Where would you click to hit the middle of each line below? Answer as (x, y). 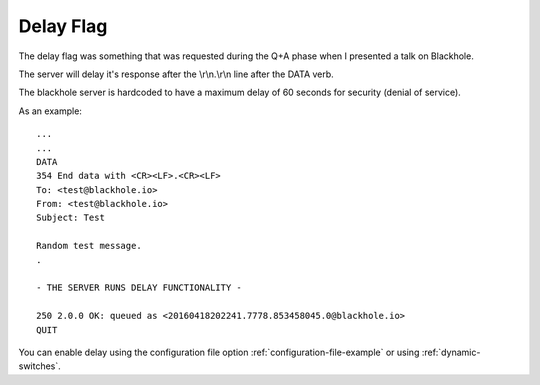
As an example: (50, 111)
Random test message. (89, 246)
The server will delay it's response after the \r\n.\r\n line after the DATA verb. (176, 74)
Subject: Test (70, 218)
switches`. (40, 366)
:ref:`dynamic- (451, 352)
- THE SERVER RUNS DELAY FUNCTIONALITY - (139, 288)
